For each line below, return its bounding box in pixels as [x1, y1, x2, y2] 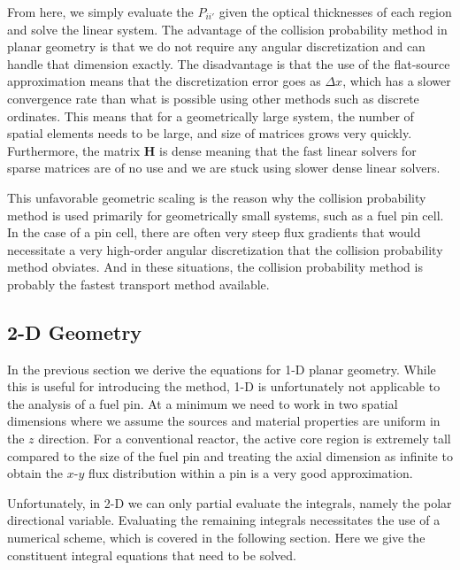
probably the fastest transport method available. [7, 274, 270, 293]
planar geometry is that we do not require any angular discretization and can [7, 37, 425, 56]
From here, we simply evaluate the [7, 3, 194, 20]
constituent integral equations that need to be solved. [7, 545, 296, 564]
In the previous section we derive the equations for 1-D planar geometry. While [7, 359, 436, 378]
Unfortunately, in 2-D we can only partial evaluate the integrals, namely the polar [7, 493, 452, 512]
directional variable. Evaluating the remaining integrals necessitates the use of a [7, 511, 441, 529]
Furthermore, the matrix [7, 141, 141, 159]
